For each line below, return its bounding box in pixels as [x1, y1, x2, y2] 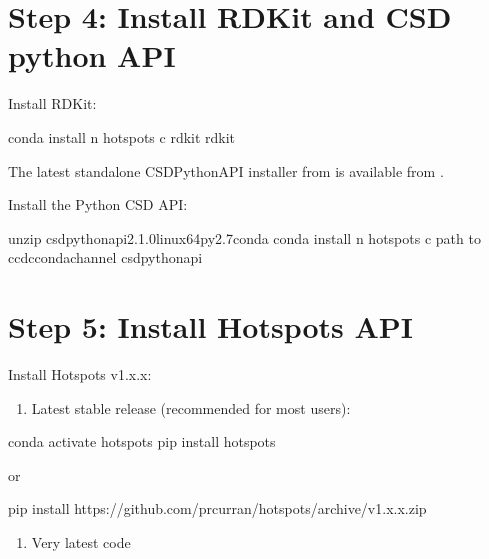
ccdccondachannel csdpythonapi [8, 247, 203, 268]
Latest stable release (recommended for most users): [31, 397, 351, 418]
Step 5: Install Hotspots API [8, 306, 414, 347]
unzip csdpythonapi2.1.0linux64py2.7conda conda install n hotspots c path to [8, 227, 481, 248]
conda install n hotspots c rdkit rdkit [8, 126, 236, 147]
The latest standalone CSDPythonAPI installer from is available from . [8, 160, 444, 181]
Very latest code [31, 531, 131, 552]
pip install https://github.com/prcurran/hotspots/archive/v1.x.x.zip [8, 498, 427, 519]
